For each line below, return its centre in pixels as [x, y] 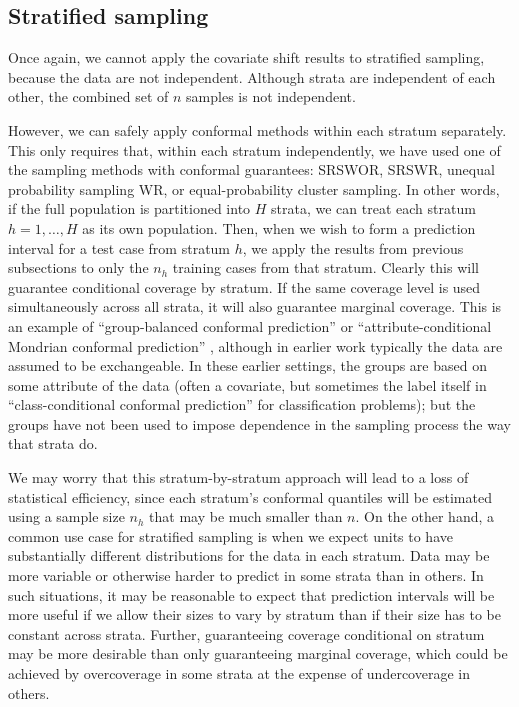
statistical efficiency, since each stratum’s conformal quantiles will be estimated [250, 496]
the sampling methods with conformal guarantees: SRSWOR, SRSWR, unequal [251, 169]
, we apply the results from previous [353, 247]
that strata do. [53, 443]
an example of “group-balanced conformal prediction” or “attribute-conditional [250, 325]
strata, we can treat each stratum [373, 208]
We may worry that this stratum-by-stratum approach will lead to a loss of [238, 477]
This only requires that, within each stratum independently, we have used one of [254, 149]
